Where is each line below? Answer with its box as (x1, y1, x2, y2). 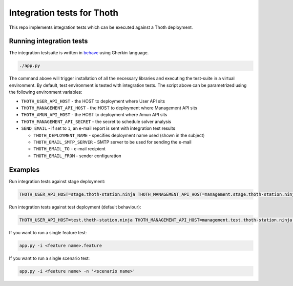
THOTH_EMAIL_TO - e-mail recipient (33, 146, 106, 152)
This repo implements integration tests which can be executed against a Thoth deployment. (9, 24, 193, 30)
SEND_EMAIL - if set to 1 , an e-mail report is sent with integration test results (21, 125, 176, 131)
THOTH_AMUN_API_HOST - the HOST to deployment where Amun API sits (21, 112, 167, 118)
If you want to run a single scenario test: (9, 255, 90, 261)
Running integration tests (9, 37, 88, 45)
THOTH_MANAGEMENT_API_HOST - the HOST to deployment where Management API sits (21, 105, 198, 111)
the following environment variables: (9, 89, 83, 95)
